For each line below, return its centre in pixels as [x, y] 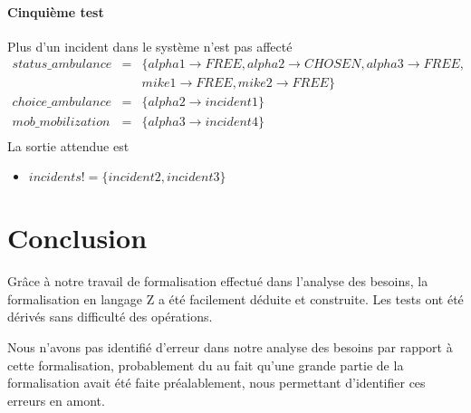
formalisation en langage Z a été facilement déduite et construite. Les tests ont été [235, 298]
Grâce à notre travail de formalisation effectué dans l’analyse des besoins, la [218, 281]
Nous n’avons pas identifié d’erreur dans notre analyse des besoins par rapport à [230, 347]
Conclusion [77, 238]
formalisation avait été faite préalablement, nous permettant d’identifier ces [216, 383]
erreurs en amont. [56, 400]
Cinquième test [56, 11]
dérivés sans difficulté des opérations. [110, 317]
